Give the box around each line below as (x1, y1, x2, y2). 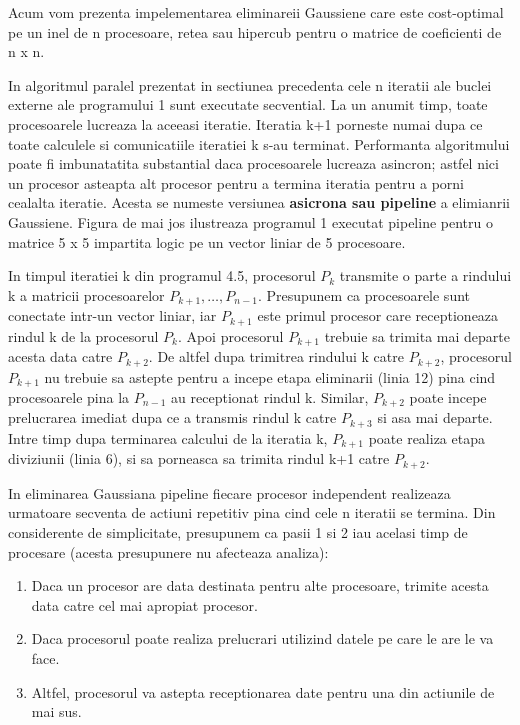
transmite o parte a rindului (339, 265, 512, 286)
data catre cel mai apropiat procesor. (31, 594, 258, 615)
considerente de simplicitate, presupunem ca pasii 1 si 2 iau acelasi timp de (8, 521, 468, 542)
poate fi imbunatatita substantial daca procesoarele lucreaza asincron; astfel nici (8, 153, 499, 174)
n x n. (8, 41, 45, 62)
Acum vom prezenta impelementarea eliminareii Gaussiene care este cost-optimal (8, 2, 504, 22)
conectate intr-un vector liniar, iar (8, 305, 217, 326)
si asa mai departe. (377, 407, 493, 428)
